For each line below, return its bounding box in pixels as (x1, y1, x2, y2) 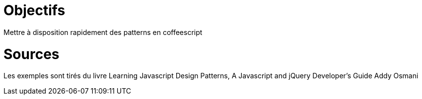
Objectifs (3, 2, 66, 19)
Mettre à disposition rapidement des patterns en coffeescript (3, 28, 203, 36)
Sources (3, 45, 60, 63)
